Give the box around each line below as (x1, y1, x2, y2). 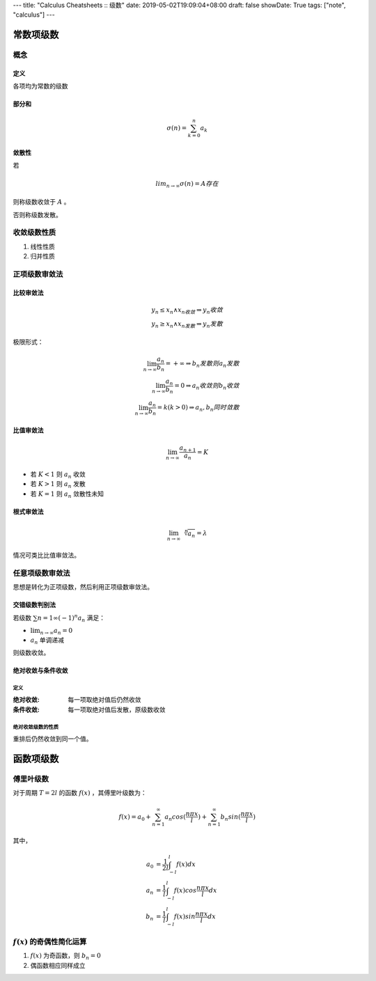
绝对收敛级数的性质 (13, 723, 59, 730)
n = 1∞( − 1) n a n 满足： (37, 613, 106, 623)
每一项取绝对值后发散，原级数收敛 (68, 705, 166, 714)
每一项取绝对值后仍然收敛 (68, 696, 141, 704)
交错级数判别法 (13, 601, 56, 609)
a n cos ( (164, 813, 186, 822)
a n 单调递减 (30, 636, 64, 645)
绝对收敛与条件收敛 (13, 666, 68, 675)
